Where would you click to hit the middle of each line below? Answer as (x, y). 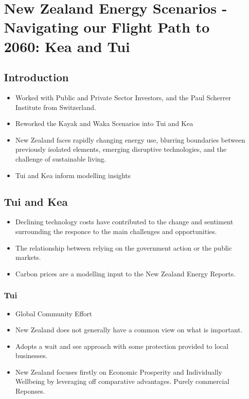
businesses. (31, 355)
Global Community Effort (54, 313)
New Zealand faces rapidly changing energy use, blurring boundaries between (130, 139)
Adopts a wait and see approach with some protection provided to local (122, 346)
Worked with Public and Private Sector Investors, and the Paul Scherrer (123, 97)
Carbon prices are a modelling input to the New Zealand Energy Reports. (125, 273)
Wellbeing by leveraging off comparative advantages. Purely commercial (122, 381)
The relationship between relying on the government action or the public (124, 247)
